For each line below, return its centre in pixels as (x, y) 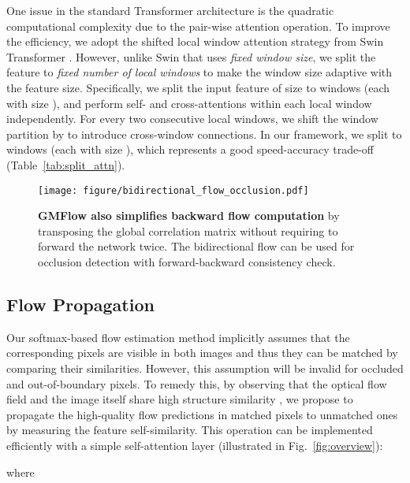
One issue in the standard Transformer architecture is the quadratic (170, 10)
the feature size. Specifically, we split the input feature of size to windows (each (198, 87)
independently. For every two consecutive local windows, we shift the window (192, 119)
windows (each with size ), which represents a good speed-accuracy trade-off (190, 149)
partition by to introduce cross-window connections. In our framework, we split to (204, 134)
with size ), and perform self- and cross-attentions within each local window (189, 103)
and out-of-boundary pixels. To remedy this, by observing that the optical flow (197, 383)
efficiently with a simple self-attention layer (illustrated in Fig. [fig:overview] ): (195, 445)
